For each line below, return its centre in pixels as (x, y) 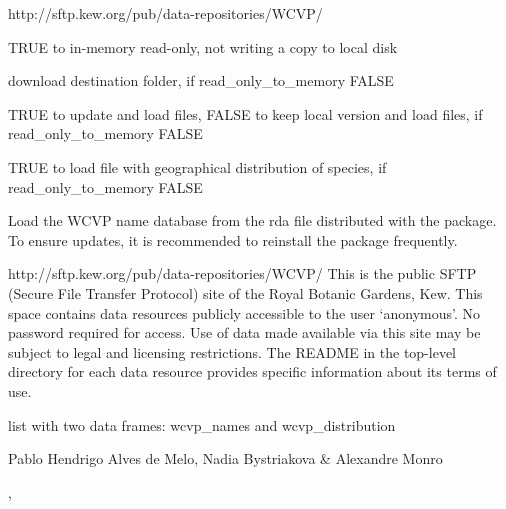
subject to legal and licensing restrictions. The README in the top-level (232, 351)
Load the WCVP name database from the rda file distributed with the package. (252, 220)
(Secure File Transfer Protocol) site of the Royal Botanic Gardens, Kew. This (245, 292)
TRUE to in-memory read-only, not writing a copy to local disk (203, 46)
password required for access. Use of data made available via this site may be (244, 332)
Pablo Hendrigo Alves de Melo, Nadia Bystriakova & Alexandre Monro (225, 458)
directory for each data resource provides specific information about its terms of (252, 371)
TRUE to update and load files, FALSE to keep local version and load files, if (245, 113)
